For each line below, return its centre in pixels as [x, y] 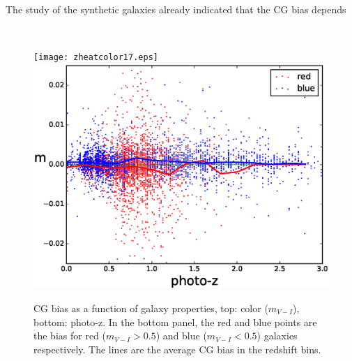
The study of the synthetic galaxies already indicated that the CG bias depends [176, 9]
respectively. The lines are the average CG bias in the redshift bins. [177, 349]
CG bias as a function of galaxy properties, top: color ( [151, 308]
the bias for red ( [70, 336]
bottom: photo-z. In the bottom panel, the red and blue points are [175, 322]
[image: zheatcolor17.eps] [96, 58]
